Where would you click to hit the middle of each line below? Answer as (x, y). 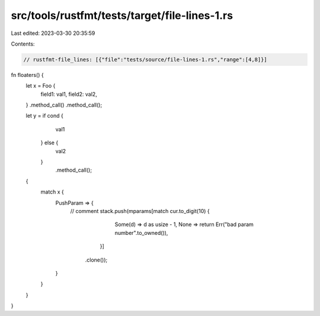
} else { (49, 143)
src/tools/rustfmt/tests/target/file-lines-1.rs (122, 15)
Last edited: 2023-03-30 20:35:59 (53, 33)
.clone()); (96, 260)
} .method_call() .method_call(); (64, 105)
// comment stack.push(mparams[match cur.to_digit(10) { (140, 211)
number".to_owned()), (141, 233)
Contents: (23, 44)
